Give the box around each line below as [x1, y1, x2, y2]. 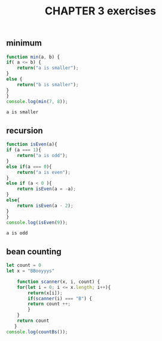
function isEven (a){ [6, 141, 58, 147]
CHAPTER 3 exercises [44, 4, 157, 18]
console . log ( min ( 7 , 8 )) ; [6, 98, 68, 104]
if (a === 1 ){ [6, 147, 42, 153]
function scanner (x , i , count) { [17, 279, 100, 285]
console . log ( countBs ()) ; [6, 328, 68, 335]
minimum [6, 38, 42, 49]
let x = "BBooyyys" [6, 268, 55, 274]
